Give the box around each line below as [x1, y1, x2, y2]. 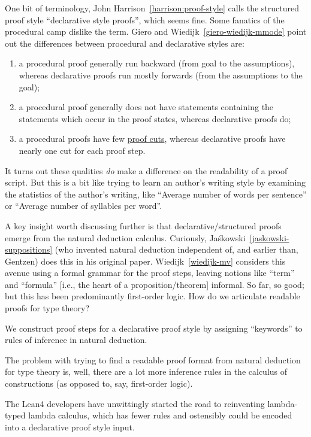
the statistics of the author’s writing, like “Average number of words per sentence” [5, 187, 307, 200]
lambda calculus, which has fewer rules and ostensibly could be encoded [28, 409, 292, 421]
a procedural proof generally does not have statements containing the [19, 101, 274, 113]
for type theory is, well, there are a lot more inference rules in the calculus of [5, 365, 288, 378]
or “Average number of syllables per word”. [5, 199, 162, 212]
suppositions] [5, 243, 53, 256]
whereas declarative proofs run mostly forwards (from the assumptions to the [19, 68, 303, 81]
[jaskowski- [249, 231, 289, 244]
